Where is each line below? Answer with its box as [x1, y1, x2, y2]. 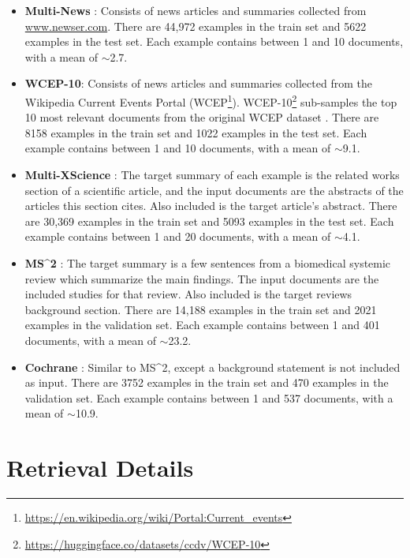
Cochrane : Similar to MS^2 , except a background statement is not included [24, 358, 401, 375]
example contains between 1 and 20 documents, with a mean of [24, 228, 331, 245]
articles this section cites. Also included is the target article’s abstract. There [24, 197, 397, 214]
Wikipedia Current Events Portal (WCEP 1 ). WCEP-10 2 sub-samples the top [24, 91, 397, 110]
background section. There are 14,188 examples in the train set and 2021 [24, 301, 377, 317]
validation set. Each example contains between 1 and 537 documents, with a [24, 389, 393, 406]
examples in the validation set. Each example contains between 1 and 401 [24, 316, 380, 333]
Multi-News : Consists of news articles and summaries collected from [24, 2, 367, 18]
